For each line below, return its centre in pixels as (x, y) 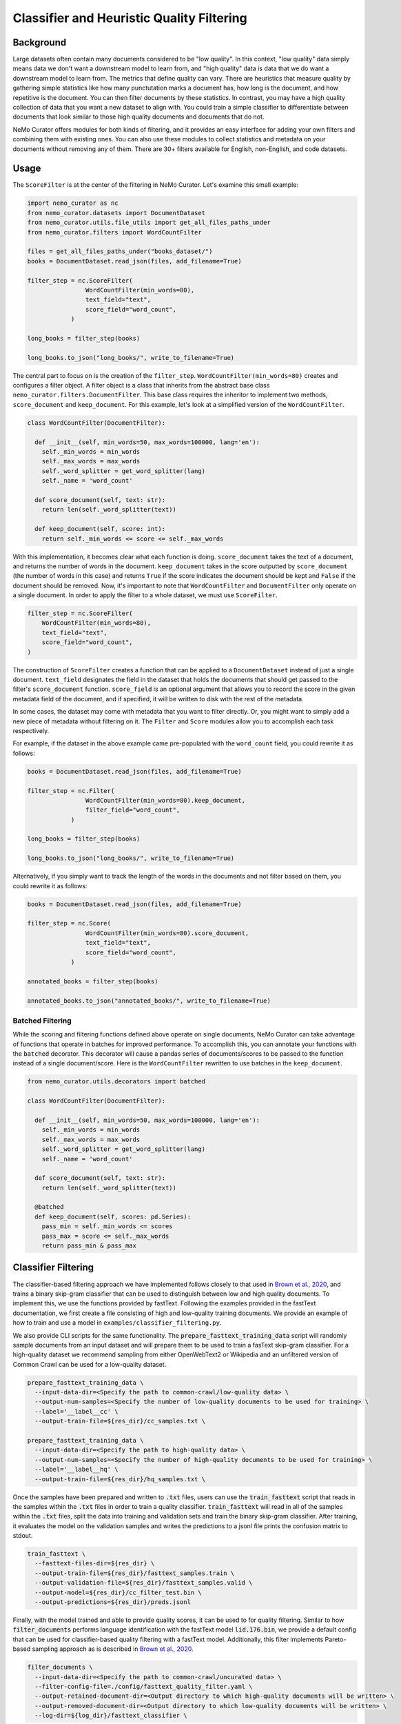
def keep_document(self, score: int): (100, 529)
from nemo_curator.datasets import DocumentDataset (116, 213)
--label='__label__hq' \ (76, 1470)
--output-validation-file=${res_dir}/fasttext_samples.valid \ (144, 1583)
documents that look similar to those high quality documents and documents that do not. (138, 117)
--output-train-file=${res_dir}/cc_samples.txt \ (120, 1421)
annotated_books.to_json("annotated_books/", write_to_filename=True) (149, 1001)
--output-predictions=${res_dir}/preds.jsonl (113, 1602)
